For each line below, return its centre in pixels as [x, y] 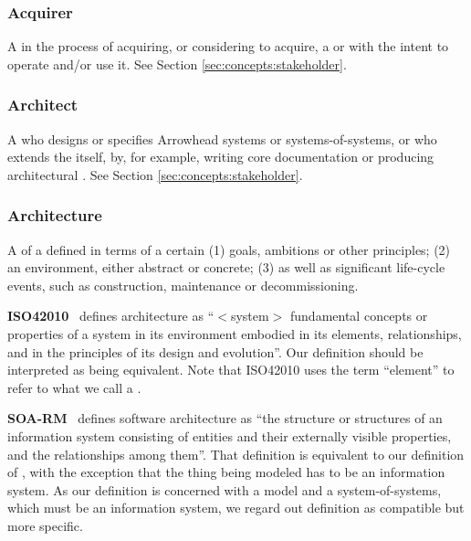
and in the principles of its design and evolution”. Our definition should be [215, 351]
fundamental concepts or [359, 316]
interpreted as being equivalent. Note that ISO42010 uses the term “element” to [231, 370]
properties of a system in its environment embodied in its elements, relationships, [235, 334]
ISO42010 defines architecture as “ [111, 316]
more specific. [45, 525]
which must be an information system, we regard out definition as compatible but [236, 508]
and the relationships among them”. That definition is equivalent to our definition [236, 454]
